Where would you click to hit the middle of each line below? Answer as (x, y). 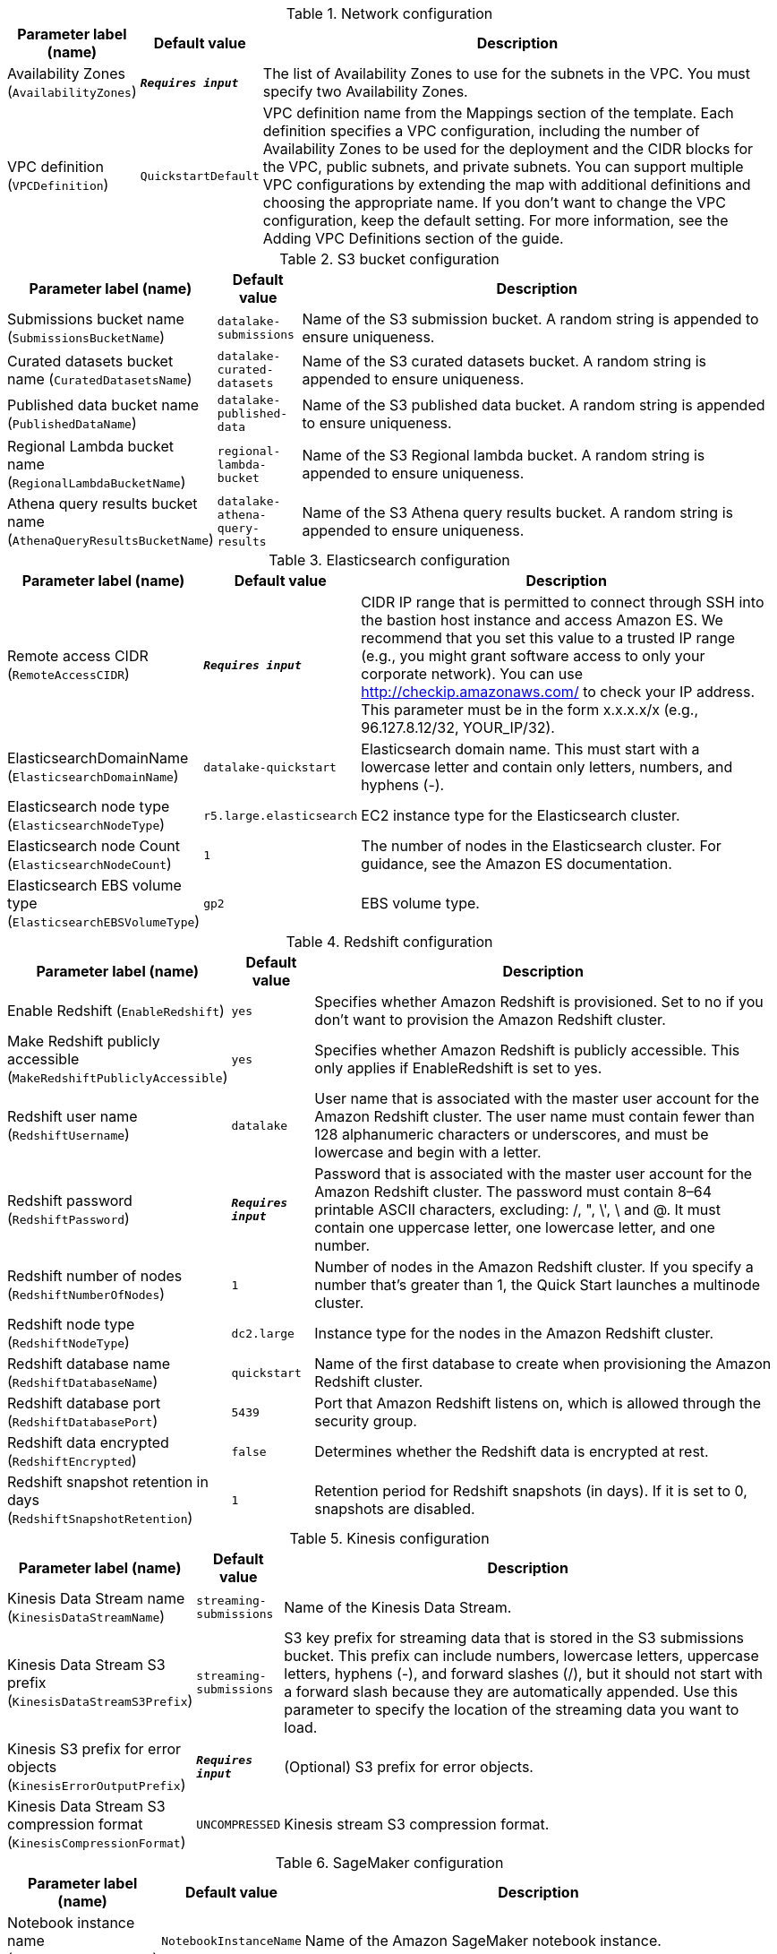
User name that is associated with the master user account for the (537, 1098)
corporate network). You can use (472, 674)
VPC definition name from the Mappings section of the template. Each (498, 113)
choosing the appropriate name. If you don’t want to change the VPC (494, 202)
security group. (366, 1421)
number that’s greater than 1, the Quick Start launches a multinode (537, 1285)
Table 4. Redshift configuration (389, 942)
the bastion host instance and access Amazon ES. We (542, 620)
